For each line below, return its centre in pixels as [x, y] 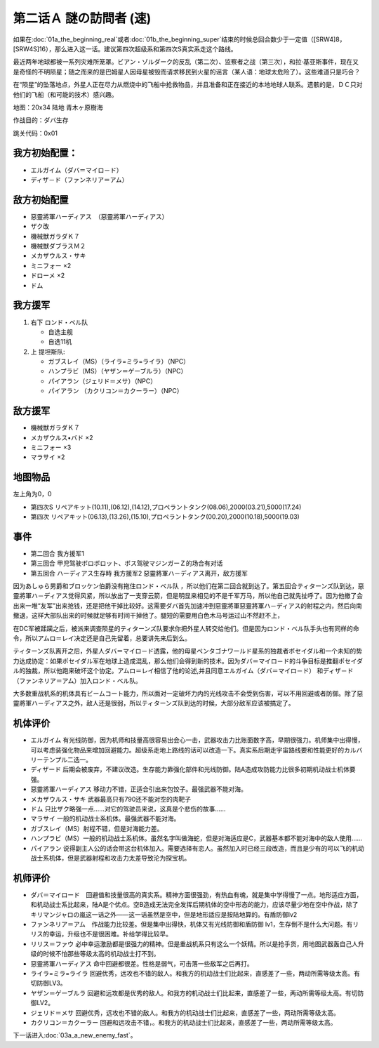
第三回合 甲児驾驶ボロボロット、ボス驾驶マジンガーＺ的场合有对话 [127, 563]
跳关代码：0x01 [35, 133]
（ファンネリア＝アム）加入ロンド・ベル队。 [77, 680]
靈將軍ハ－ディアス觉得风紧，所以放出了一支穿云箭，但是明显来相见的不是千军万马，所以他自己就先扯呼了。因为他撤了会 [188, 596]
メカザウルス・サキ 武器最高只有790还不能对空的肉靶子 [111, 799]
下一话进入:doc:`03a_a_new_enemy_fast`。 [75, 1035]
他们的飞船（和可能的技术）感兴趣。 [65, 94]
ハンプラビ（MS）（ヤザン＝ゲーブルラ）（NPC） [118, 371]
